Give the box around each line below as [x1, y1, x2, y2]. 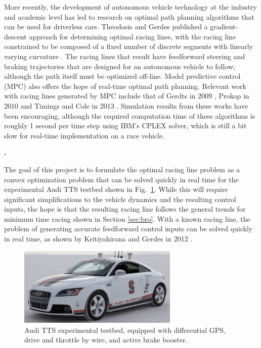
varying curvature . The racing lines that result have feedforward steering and [4, 51, 245, 61]
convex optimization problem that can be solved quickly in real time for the [4, 174, 239, 184]
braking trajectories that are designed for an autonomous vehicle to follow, [4, 61, 236, 71]
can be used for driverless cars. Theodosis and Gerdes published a [4, 21, 208, 32]
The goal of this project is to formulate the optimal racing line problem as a [4, 164, 240, 174]
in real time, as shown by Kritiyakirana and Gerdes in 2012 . [4, 233, 193, 244]
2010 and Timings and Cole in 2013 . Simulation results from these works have [4, 100, 248, 111]
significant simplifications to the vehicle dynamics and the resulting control [4, 193, 236, 204]
